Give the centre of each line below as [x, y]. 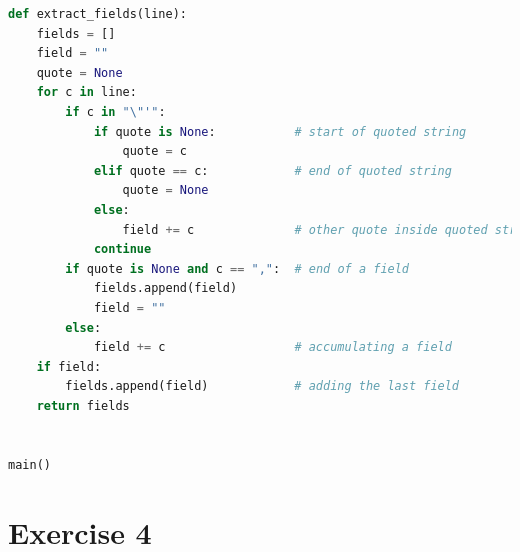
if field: [69, 366]
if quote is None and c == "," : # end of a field [237, 268]
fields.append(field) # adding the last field [262, 386]
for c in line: [86, 92]
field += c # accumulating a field [272, 347]
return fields [83, 405]
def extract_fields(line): [97, 14]
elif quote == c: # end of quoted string [272, 170]
